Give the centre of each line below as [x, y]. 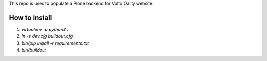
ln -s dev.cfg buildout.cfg [47, 36]
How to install [31, 17]
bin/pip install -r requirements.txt [55, 43]
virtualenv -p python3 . [45, 29]
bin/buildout [34, 50]
